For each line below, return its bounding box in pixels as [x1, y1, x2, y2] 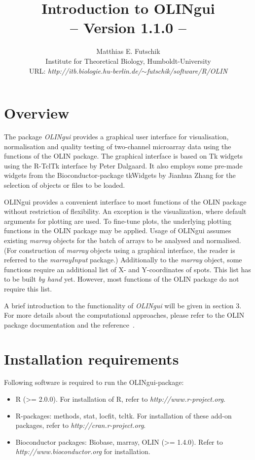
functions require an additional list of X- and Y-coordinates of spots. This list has [4, 264, 251, 274]
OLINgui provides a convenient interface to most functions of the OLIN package [4, 196, 247, 207]
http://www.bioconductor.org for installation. [15, 446, 150, 457]
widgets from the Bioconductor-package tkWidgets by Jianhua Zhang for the [4, 170, 236, 180]
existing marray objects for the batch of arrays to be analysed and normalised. [4, 235, 241, 245]
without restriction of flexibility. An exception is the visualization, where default [4, 206, 247, 216]
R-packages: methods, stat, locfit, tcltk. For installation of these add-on [15, 410, 232, 420]
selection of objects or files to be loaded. [4, 180, 125, 190]
